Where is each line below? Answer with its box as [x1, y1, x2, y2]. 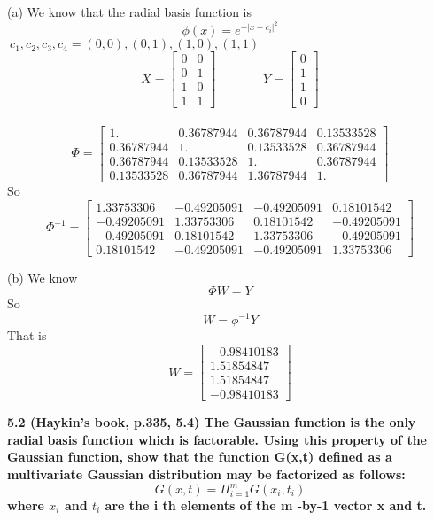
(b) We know [7, 268, 78, 286]
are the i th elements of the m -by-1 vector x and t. [105, 496, 427, 515]
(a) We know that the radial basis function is [7, 3, 252, 20]
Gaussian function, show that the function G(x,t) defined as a [7, 447, 392, 466]
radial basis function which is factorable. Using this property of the [7, 430, 427, 448]
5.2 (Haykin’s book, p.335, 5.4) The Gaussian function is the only [7, 413, 416, 431]
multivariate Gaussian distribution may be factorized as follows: [7, 464, 406, 483]
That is [7, 326, 47, 345]
